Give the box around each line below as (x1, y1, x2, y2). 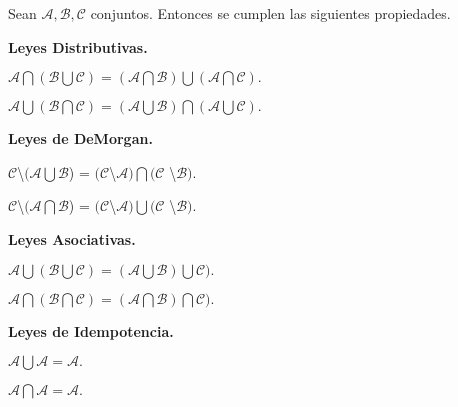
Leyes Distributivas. (8, 36, 148, 57)
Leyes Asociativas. (8, 228, 136, 249)
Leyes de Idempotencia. (8, 320, 174, 341)
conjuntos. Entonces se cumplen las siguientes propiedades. (90, 3, 451, 23)
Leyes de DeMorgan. (8, 128, 153, 149)
